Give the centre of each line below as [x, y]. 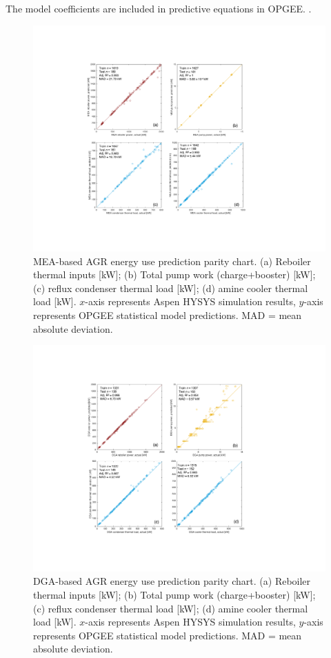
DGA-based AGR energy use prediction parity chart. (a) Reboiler [172, 581]
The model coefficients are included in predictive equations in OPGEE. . [159, 8]
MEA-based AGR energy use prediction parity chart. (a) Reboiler [172, 261]
